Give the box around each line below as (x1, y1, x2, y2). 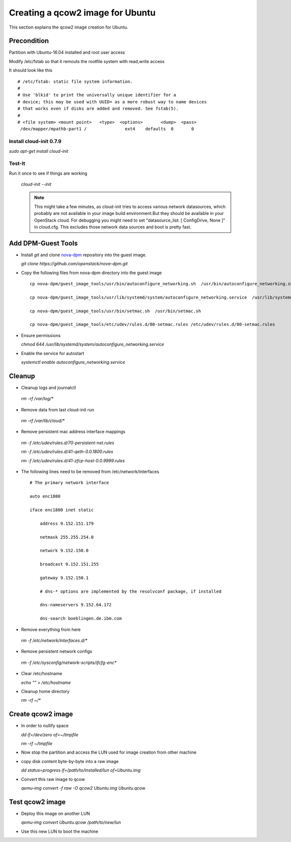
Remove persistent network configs (21, 648, 92, 654)
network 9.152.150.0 (39, 548, 89, 553)
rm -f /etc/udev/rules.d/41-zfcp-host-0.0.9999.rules (21, 457, 125, 463)
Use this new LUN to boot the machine (21, 828, 98, 834)
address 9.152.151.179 (39, 520, 94, 526)
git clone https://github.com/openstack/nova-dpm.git (21, 261, 128, 267)
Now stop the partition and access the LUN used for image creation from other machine (21, 749, 196, 755)
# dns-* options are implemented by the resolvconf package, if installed (39, 588, 222, 594)
